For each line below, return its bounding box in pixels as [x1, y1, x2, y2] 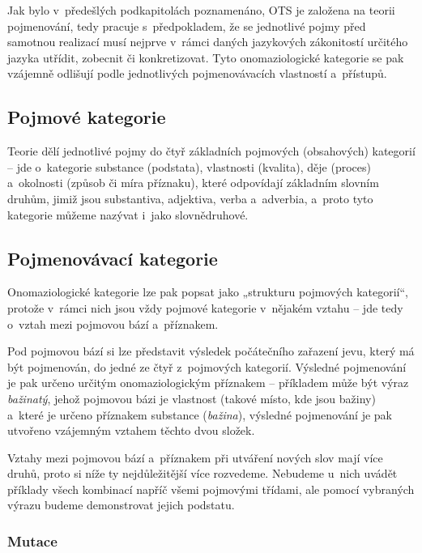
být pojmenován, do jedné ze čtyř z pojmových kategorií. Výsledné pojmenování [7, 358, 407, 375]
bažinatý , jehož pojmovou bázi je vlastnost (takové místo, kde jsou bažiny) [7, 389, 376, 406]
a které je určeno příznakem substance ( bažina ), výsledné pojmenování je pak [7, 406, 393, 423]
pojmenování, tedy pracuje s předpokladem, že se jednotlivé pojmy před [7, 17, 366, 34]
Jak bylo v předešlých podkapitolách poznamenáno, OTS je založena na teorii [7, 2, 395, 18]
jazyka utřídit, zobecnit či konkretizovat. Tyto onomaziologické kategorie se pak [7, 49, 404, 66]
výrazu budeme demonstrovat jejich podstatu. [7, 496, 235, 513]
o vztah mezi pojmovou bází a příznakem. [7, 315, 219, 332]
